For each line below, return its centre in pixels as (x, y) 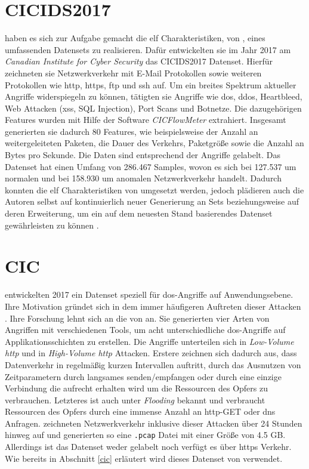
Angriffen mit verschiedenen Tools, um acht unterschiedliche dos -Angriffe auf (145, 330)
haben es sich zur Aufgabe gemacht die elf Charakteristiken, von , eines (135, 38)
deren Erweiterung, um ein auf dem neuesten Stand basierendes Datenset (139, 213)
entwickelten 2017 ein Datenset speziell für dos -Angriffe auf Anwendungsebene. (149, 294)
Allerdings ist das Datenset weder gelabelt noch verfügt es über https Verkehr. (148, 447)
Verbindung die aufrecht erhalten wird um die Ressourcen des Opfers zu (136, 388)
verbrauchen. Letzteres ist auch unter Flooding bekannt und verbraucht (135, 399)
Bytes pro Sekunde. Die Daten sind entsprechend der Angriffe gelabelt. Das (143, 155)
